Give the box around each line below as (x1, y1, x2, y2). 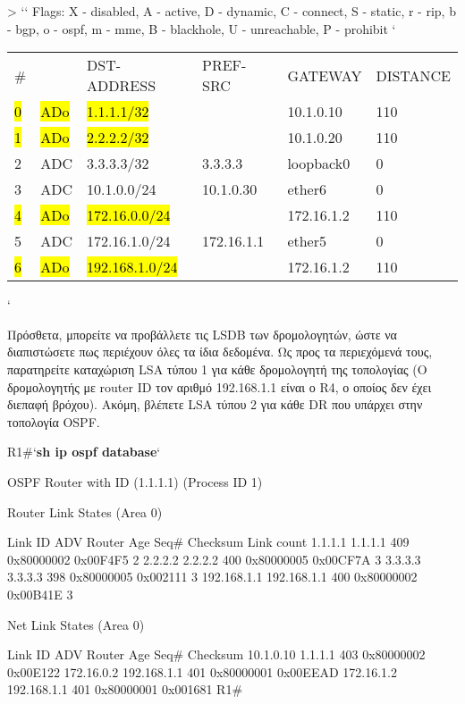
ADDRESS (87, 75, 156, 96)
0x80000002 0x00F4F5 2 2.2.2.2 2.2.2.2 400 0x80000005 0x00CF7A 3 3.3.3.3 (7, 549, 421, 568)
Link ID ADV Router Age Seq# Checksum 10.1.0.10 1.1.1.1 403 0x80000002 (7, 645, 426, 664)
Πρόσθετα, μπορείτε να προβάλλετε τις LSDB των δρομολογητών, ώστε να (7, 324, 397, 343)
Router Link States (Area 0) (7, 502, 163, 521)
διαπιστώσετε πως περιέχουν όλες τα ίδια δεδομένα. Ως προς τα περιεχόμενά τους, (7, 342, 433, 361)
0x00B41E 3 (7, 584, 73, 603)
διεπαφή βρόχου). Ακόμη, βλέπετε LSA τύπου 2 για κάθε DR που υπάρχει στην (7, 395, 423, 414)
